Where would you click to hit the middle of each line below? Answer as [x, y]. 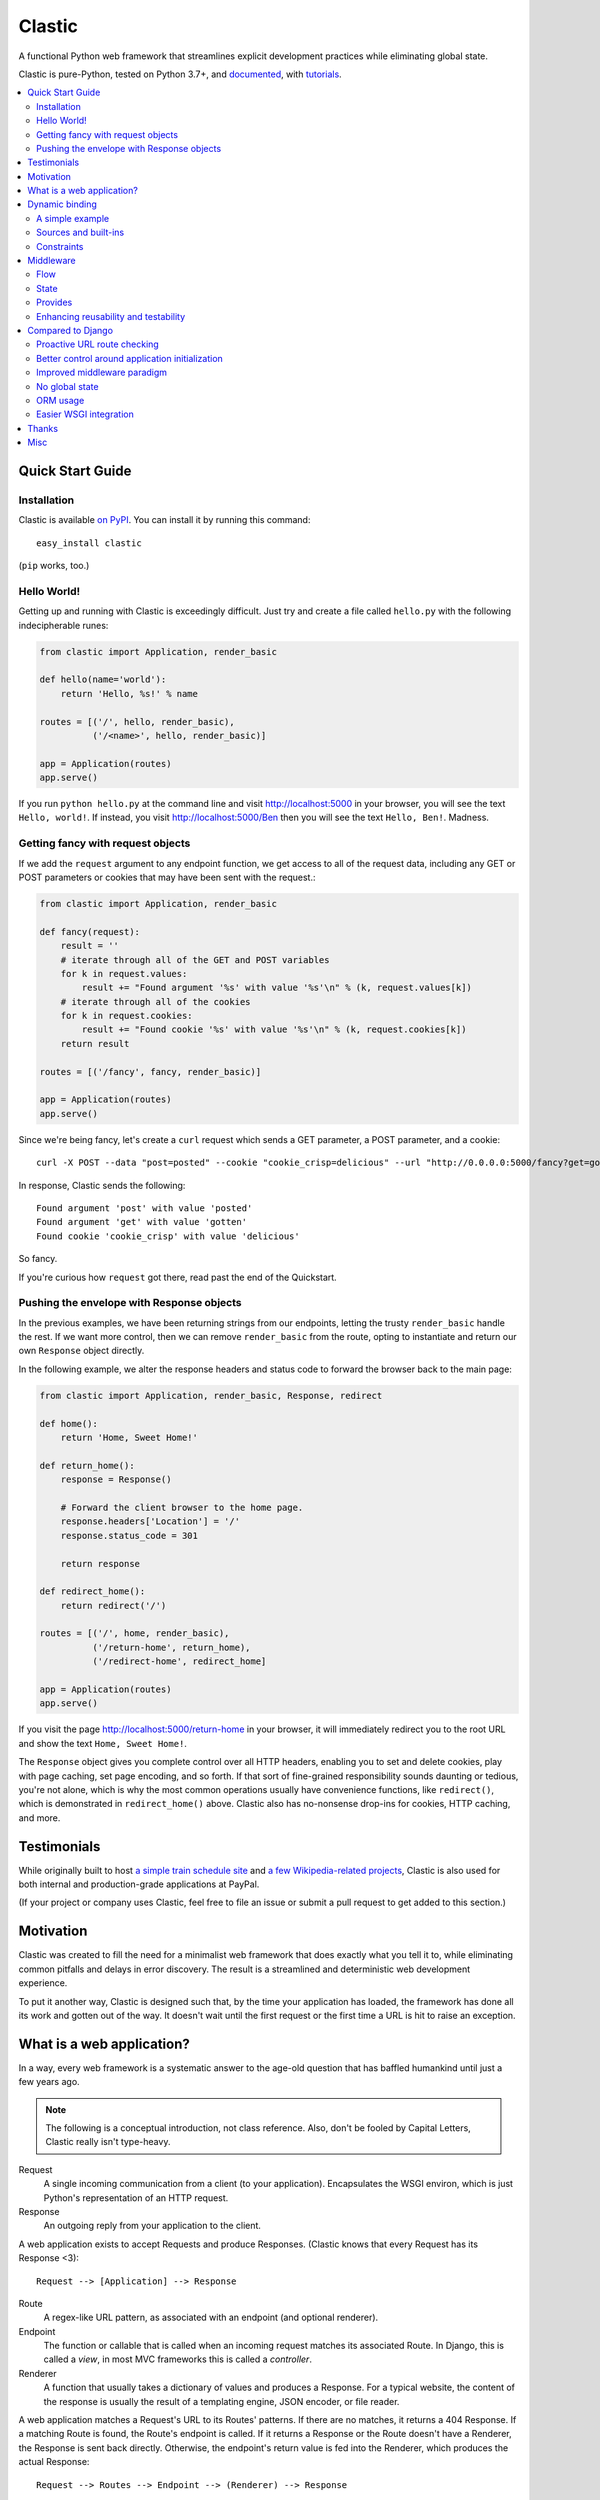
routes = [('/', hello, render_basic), [137, 721]
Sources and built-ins [80, 232]
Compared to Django [70, 330]
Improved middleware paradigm [102, 372]
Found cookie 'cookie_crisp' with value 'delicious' [168, 1236]
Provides [54, 302]
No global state [67, 386]
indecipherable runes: [63, 625]
